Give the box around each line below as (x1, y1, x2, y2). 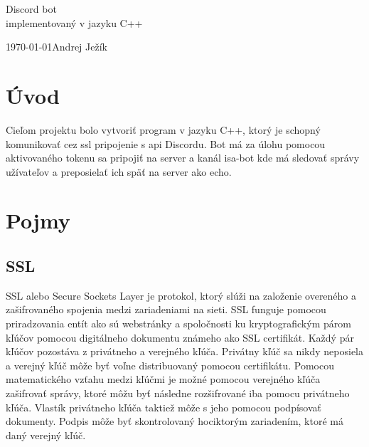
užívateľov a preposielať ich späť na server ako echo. (6, 164, 232, 179)
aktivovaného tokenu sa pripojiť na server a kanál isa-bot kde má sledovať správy (6, 150, 360, 165)
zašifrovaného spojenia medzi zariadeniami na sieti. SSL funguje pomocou (6, 302, 326, 317)
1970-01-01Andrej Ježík (6, 39, 107, 54)
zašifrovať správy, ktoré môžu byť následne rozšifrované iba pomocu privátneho (6, 386, 350, 401)
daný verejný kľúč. (6, 427, 86, 442)
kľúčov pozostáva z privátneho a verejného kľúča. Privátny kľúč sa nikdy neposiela (6, 344, 364, 359)
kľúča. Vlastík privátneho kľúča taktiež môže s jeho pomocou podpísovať (6, 399, 321, 414)
